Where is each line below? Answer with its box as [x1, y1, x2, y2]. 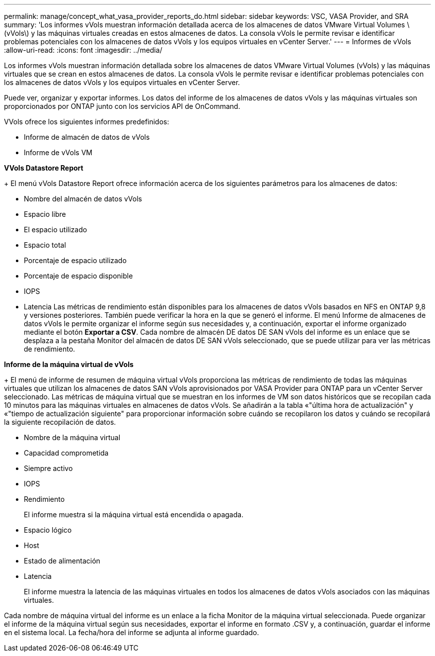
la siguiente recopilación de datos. [4, 418, 116, 426]
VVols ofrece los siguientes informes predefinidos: [4, 117, 169, 126]
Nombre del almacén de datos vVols [24, 194, 142, 203]
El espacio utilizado [24, 225, 87, 234]
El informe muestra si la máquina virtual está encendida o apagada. [24, 510, 244, 519]
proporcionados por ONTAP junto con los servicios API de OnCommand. [4, 102, 240, 110]
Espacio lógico [24, 526, 72, 534]
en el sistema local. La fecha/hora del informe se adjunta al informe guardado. [4, 628, 259, 637]
